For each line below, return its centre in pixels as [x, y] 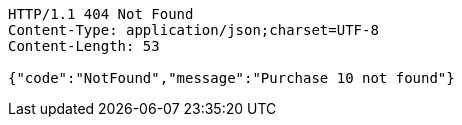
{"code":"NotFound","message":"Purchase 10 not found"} [231, 78]
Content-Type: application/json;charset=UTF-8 [193, 30]
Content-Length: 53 [84, 46]
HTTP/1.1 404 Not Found [101, 14]
